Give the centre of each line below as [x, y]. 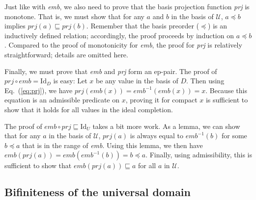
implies [15, 26]
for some [234, 136]
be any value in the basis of [137, 81]
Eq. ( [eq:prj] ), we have [39, 90]
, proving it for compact [161, 100]
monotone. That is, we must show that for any [74, 16]
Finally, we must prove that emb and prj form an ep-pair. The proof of [111, 71]
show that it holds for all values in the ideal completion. [89, 109]
